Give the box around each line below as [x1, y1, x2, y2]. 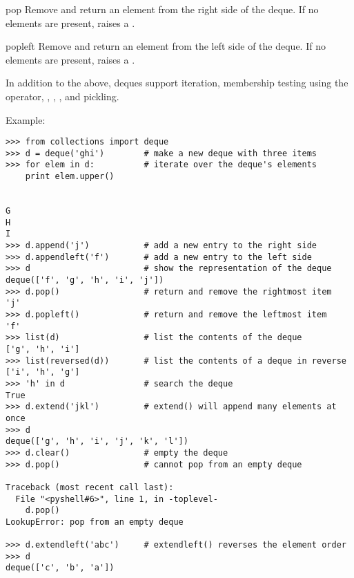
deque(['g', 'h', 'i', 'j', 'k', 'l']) [6, 436, 188, 447]
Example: [6, 112, 46, 127]
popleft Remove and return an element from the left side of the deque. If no [6, 39, 326, 53]
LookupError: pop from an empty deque [6, 516, 184, 527]
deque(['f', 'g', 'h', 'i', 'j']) [6, 275, 164, 286]
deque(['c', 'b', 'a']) [6, 563, 115, 573]
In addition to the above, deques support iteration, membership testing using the [6, 75, 348, 90]
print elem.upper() [25, 171, 115, 182]
